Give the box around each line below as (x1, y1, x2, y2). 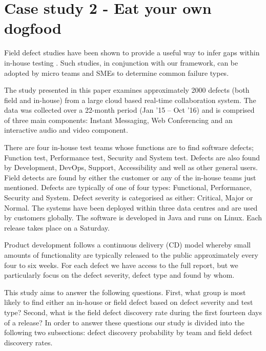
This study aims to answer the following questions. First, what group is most (4, 286, 246, 297)
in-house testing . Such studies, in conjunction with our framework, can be (4, 57, 238, 68)
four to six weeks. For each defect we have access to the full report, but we (4, 259, 238, 270)
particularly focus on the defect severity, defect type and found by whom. (4, 270, 235, 280)
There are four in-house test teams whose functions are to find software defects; (4, 142, 254, 153)
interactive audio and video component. (4, 125, 128, 135)
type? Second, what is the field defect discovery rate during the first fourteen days (4, 306, 262, 317)
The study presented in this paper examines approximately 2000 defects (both (4, 85, 250, 95)
